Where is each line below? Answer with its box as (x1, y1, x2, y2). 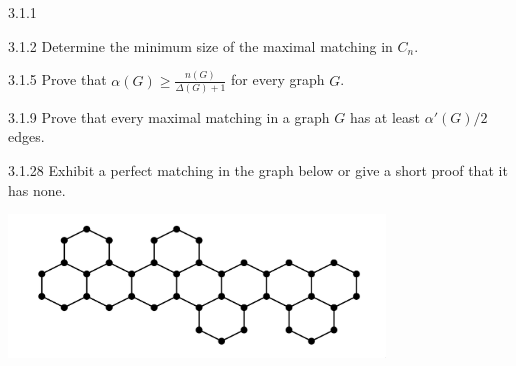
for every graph (231, 69, 325, 90)
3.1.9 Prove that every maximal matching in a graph (8, 106, 330, 127)
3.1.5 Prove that (8, 69, 107, 90)
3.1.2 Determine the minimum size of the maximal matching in (8, 35, 393, 56)
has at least (349, 106, 421, 127)
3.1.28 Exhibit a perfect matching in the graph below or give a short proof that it (8, 160, 508, 180)
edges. (8, 126, 45, 147)
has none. (8, 179, 66, 200)
